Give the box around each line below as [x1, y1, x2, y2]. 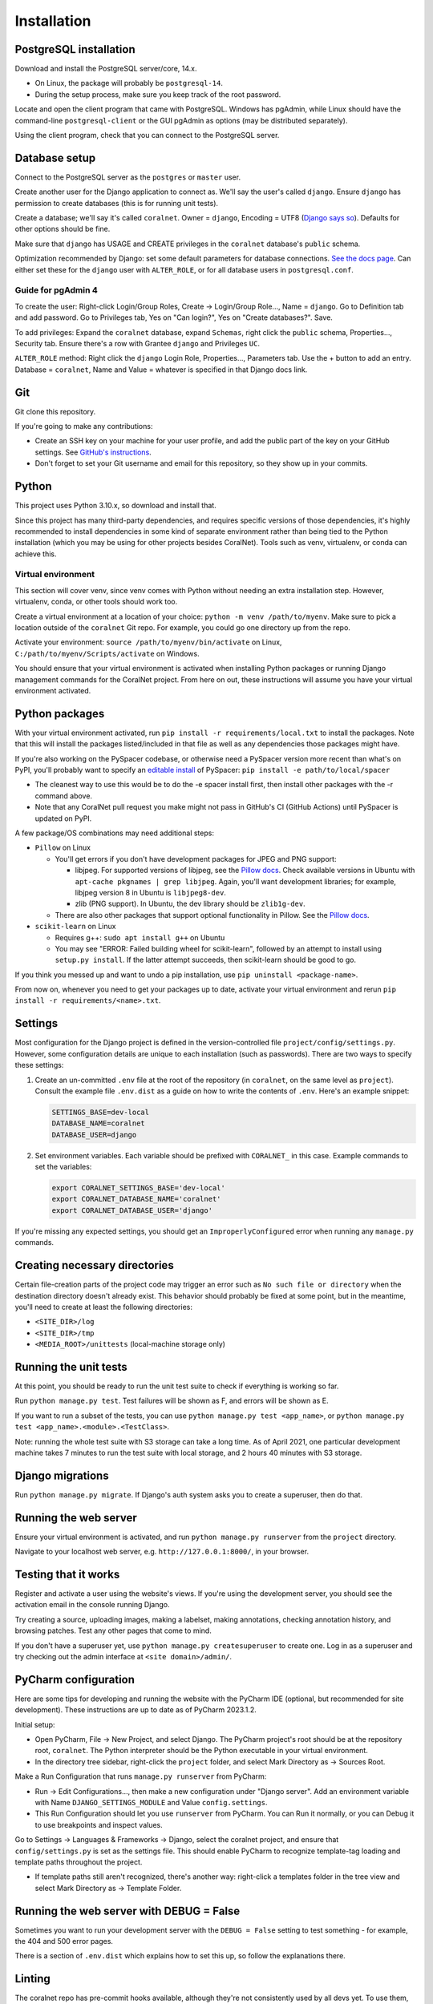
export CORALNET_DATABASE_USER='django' [51, 1206, 212, 1214]
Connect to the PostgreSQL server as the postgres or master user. [14, 172, 241, 182]
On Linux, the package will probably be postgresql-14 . [34, 79, 224, 88]
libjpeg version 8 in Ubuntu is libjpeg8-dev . [75, 887, 226, 897]
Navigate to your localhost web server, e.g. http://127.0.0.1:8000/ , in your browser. [14, 1547, 309, 1557]
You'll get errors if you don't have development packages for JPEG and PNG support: [55, 854, 337, 863]
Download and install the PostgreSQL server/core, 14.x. [14, 64, 197, 74]
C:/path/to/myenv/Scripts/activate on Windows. [14, 648, 200, 658]
